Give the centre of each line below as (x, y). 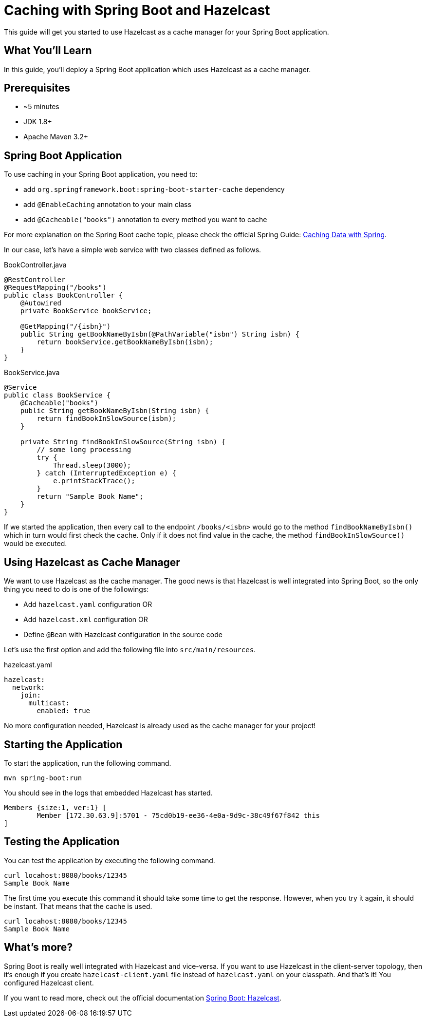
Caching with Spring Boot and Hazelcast (137, 10)
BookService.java (32, 373)
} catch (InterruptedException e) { (107, 473)
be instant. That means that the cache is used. (78, 906)
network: (28, 688)
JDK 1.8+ (38, 122)
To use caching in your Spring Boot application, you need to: (101, 174)
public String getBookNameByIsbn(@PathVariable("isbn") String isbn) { (160, 334)
